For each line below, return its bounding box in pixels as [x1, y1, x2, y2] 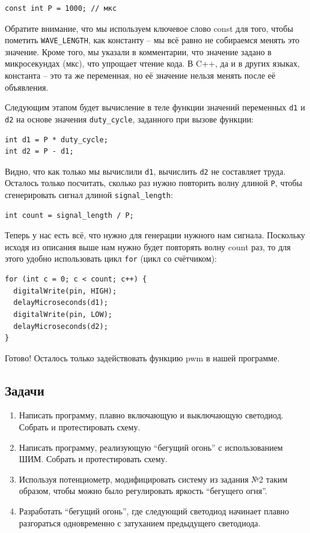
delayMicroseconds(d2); [13, 322, 108, 331]
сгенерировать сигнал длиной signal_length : [5, 188, 173, 201]
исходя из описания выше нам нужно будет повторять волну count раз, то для [5, 240, 291, 253]
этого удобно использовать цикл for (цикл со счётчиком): [5, 252, 217, 265]
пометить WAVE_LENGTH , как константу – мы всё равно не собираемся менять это [5, 34, 300, 46]
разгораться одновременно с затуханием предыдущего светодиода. [19, 516, 261, 529]
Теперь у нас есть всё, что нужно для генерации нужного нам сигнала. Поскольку [5, 229, 305, 241]
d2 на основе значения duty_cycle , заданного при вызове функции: [5, 112, 254, 125]
